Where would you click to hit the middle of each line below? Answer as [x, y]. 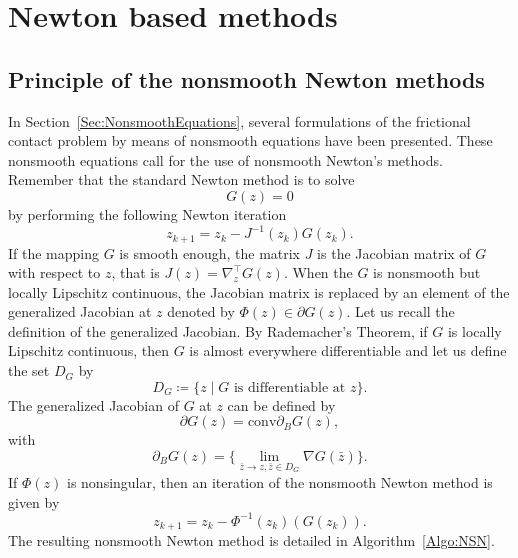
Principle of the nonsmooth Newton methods [246, 78]
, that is [135, 272]
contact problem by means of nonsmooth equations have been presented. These [250, 140]
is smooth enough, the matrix [210, 252]
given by [34, 501]
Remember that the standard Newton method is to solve [181, 179]
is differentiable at [289, 387]
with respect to [54, 272]
